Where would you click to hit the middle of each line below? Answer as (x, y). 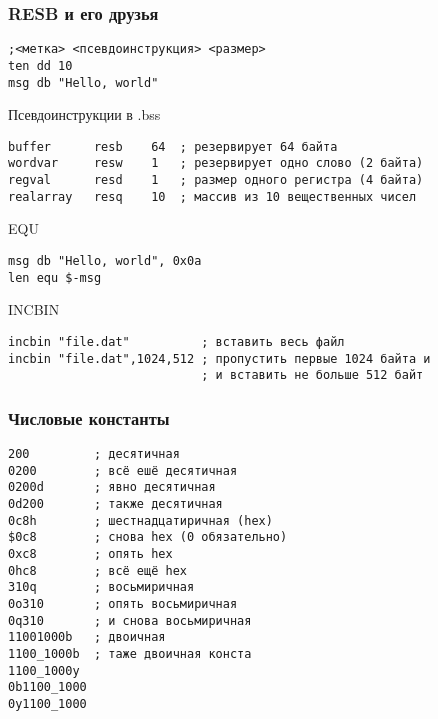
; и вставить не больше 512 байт (312, 375)
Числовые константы (89, 417)
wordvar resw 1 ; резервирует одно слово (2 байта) (216, 163)
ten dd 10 (40, 65)
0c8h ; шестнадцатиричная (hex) (140, 520)
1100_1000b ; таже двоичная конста (130, 653)
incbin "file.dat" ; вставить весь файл (176, 341)
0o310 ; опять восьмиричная (123, 604)
